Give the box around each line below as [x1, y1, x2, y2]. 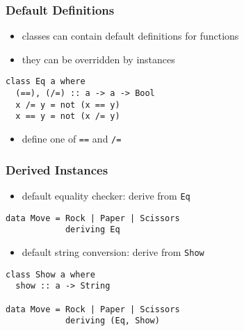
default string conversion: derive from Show [22, 244, 204, 259]
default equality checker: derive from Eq [22, 188, 190, 202]
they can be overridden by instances [22, 51, 175, 66]
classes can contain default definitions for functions [22, 29, 239, 43]
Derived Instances [6, 161, 108, 178]
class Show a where [6, 269, 95, 280]
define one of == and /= [22, 131, 122, 146]
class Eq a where [6, 76, 86, 87]
